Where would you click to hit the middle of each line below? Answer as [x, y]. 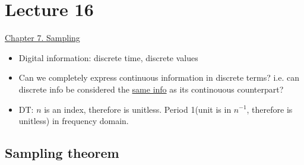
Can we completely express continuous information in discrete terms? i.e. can [159, 77]
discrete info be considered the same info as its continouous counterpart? [151, 89]
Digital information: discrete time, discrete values [108, 57]
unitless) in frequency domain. [74, 121]
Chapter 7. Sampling [42, 38]
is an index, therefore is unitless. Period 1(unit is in [138, 109]
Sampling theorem [62, 153]
